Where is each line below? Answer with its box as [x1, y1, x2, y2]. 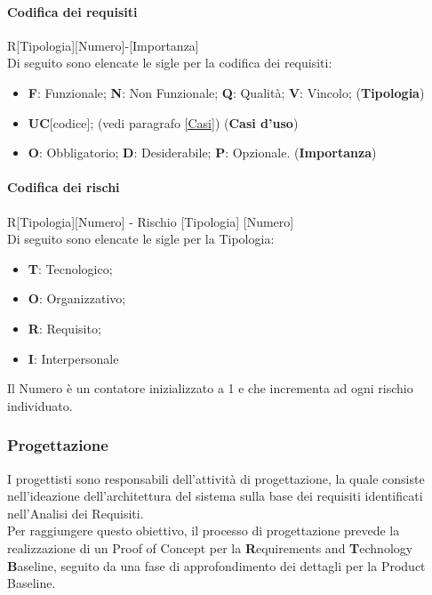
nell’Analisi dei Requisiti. [7, 503, 144, 522]
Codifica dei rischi [7, 178, 120, 197]
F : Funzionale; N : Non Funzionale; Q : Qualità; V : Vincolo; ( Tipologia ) [28, 83, 425, 101]
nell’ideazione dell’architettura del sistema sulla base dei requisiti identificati [7, 486, 423, 505]
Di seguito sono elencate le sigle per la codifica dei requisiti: [7, 53, 332, 72]
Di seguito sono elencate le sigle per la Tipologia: [7, 229, 275, 248]
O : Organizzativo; [28, 289, 126, 308]
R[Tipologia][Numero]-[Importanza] [7, 36, 199, 54]
